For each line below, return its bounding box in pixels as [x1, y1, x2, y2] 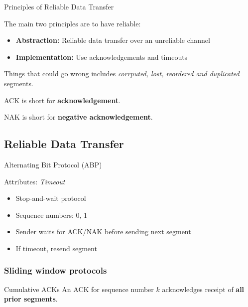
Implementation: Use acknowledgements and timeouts [15, 51, 188, 62]
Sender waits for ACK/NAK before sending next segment [15, 226, 191, 237]
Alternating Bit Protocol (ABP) [4, 159, 102, 169]
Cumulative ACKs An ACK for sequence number [4, 284, 154, 294]
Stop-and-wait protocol [15, 193, 86, 203]
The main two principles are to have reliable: [4, 18, 141, 28]
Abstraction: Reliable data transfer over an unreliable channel [15, 35, 210, 45]
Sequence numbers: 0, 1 [15, 209, 88, 220]
